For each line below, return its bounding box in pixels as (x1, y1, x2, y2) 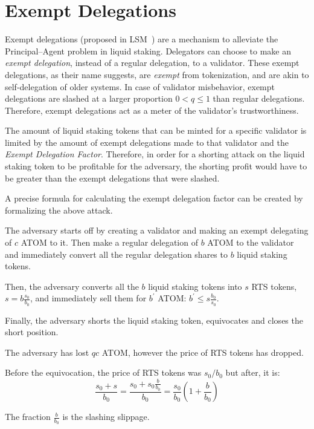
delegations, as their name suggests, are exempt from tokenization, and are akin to (5, 68, 309, 80)
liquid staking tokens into (148, 280, 242, 292)
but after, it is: (225, 366, 280, 379)
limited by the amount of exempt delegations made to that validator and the (5, 136, 289, 148)
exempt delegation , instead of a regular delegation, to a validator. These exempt (5, 56, 300, 69)
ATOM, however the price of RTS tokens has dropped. (101, 345, 304, 358)
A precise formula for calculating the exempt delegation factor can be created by (5, 192, 303, 205)
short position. (5, 326, 59, 338)
